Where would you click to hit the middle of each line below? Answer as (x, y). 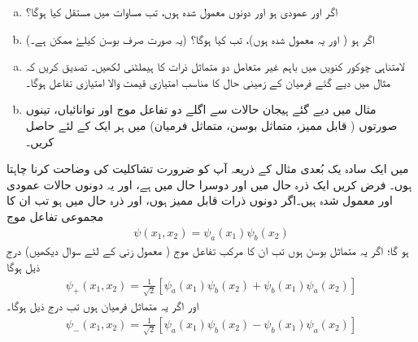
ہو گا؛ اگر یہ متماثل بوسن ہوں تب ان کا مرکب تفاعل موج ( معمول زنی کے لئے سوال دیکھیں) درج (208, 251)
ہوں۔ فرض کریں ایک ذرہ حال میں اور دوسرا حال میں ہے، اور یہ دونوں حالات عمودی (209, 184)
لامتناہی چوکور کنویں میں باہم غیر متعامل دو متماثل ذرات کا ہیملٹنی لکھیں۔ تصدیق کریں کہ (215, 66)
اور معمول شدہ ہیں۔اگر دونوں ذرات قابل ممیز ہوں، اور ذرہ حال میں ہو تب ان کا (200, 200)
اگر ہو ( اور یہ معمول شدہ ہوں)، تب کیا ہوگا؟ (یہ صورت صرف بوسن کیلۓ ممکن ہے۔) (200, 39)
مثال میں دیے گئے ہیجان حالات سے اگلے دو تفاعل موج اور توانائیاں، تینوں (201, 109)
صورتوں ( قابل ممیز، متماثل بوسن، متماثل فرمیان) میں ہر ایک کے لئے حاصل (211, 125)
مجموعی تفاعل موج (55, 216)
